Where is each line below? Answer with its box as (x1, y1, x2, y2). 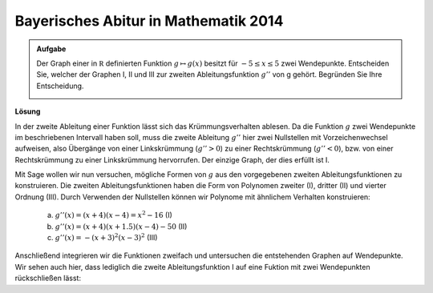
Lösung (14, 106, 41, 116)
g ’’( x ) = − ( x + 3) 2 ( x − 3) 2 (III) (55, 232, 158, 243)
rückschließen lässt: (14, 273, 82, 283)
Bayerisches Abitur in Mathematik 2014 (14, 12, 284, 30)
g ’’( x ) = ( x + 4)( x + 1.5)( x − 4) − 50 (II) (55, 221, 188, 231)
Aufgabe (36, 44, 67, 54)
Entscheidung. (36, 81, 84, 90)
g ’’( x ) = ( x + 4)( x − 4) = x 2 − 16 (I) (55, 209, 172, 220)
